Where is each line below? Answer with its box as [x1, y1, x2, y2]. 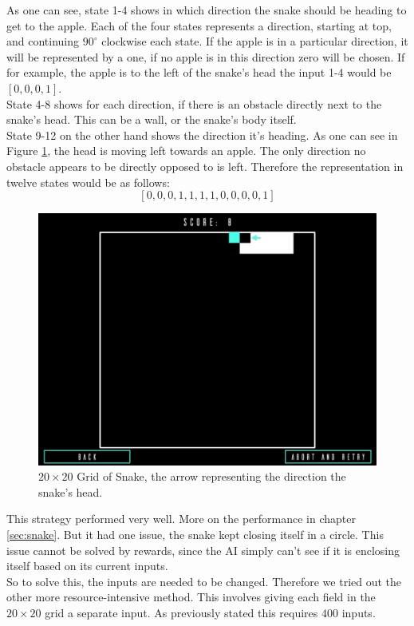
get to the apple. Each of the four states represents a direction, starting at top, [6, 17, 392, 34]
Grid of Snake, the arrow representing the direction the [77, 468, 346, 485]
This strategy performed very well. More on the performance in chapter [6, 510, 356, 527]
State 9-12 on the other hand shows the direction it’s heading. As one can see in [6, 126, 398, 143]
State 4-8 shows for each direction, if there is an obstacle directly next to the [6, 95, 382, 112]
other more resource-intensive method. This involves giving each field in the [6, 588, 376, 605]
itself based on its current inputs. [6, 557, 168, 574]
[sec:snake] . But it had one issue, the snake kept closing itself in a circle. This [6, 526, 384, 543]
